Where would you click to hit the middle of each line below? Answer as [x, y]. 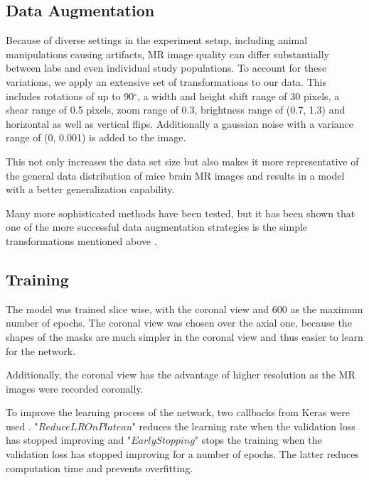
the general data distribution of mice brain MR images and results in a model [175, 175]
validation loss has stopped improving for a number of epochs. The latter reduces [182, 454]
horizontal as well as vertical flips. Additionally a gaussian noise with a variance [180, 123]
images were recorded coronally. [75, 388]
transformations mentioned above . [81, 240]
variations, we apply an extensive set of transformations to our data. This [166, 81]
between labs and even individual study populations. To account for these [166, 68]
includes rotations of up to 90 [70, 96]
